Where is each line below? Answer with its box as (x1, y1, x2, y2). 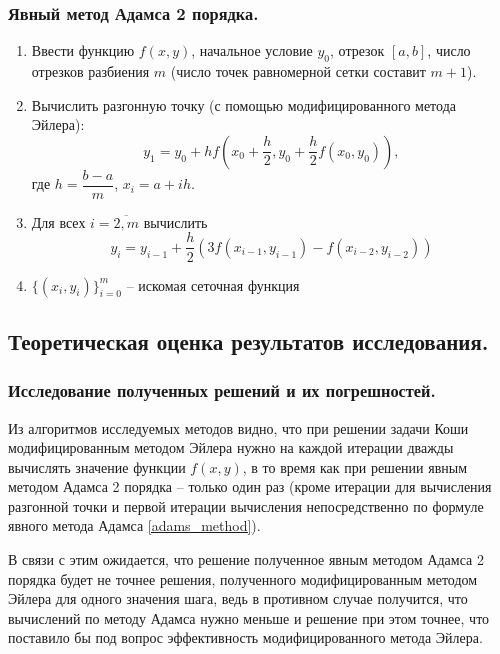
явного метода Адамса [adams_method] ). (8, 515, 261, 536)
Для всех (31, 211, 86, 232)
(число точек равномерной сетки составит (170, 61, 426, 82)
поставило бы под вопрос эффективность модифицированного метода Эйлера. (8, 627, 483, 648)
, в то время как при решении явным (242, 456, 468, 477)
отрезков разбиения (31, 61, 150, 82)
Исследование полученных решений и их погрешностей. (8, 378, 436, 403)
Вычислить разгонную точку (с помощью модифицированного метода (31, 94, 456, 115)
